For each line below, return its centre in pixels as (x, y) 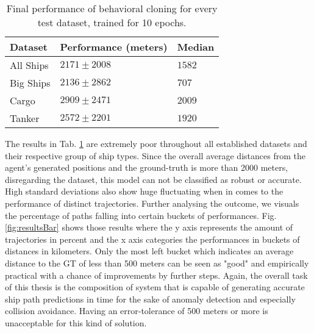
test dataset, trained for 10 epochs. (112, 22)
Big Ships (30, 83)
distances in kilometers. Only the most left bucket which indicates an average (149, 251)
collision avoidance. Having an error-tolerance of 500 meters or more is (137, 311)
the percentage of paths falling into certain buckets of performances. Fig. (141, 215)
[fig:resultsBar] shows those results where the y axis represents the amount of (149, 227)
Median (196, 47)
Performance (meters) (114, 47)
